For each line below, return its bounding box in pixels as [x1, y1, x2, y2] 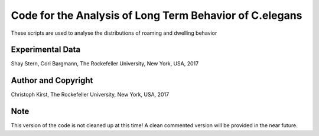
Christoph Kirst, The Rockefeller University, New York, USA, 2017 [11, 91, 170, 98]
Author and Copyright [11, 75, 93, 85]
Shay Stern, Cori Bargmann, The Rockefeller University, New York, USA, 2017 [11, 60, 199, 67]
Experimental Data [11, 45, 81, 55]
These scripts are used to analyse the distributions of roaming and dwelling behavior [11, 29, 217, 37]
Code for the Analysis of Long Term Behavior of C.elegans [11, 9, 302, 22]
